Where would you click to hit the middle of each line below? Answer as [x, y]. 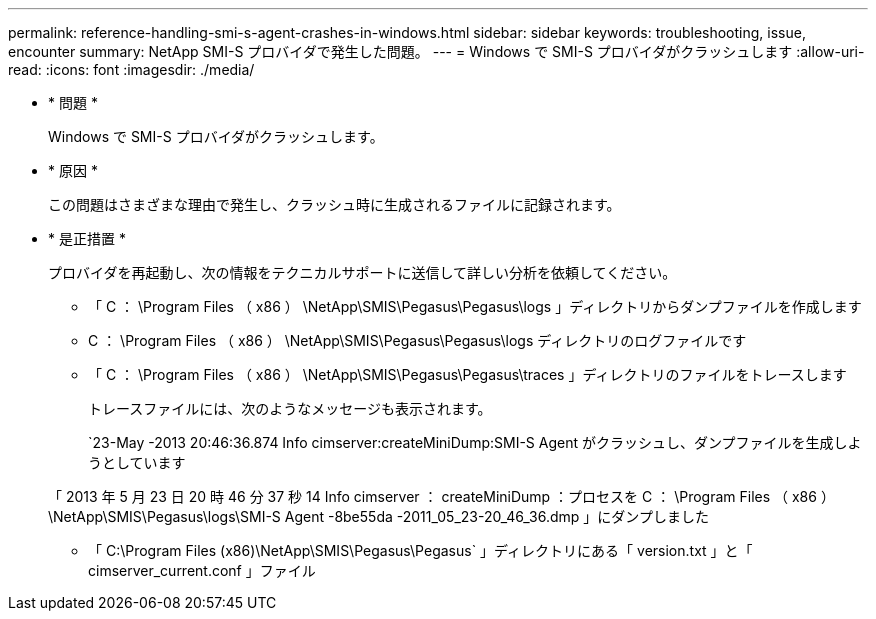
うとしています [137, 462]
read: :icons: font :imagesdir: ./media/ [131, 69]
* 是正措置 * [87, 238]
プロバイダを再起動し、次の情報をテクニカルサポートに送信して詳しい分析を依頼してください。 [362, 272]
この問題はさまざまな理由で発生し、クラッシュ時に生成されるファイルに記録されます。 [334, 204]
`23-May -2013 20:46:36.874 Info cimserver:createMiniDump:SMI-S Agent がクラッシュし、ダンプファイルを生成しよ [475, 442]
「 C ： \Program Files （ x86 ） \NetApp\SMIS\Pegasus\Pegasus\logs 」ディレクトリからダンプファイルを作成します [475, 306]
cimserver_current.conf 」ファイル [202, 570]
